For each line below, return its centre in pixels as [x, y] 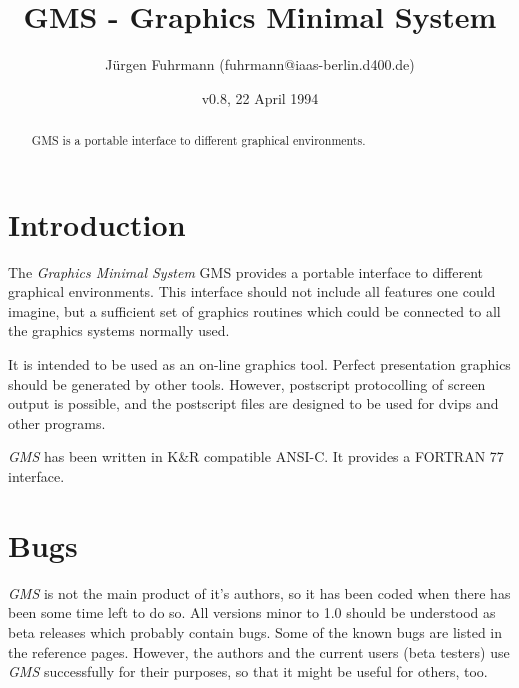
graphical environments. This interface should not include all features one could [252, 291]
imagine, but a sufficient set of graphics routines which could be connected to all [254, 310]
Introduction [97, 223]
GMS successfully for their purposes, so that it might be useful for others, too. [248, 671]
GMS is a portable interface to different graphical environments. [198, 140]
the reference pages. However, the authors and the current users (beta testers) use [259, 651]
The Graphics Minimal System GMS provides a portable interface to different [246, 271]
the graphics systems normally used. [119, 330]
